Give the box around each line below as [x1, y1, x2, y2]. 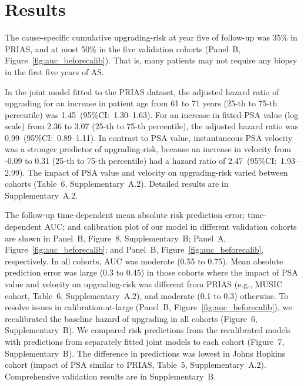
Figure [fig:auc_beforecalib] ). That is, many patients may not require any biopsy [5, 54, 298, 66]
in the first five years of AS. [5, 65, 105, 78]
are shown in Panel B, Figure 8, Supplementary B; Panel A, [5, 231, 226, 244]
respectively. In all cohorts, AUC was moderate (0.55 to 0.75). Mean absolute [5, 254, 283, 267]
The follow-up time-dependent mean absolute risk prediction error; [5, 209, 245, 221]
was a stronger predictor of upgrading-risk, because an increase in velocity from [5, 143, 291, 155]
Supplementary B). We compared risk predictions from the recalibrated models [5, 324, 291, 336]
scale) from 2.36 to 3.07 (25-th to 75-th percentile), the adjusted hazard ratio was [5, 120, 299, 132]
